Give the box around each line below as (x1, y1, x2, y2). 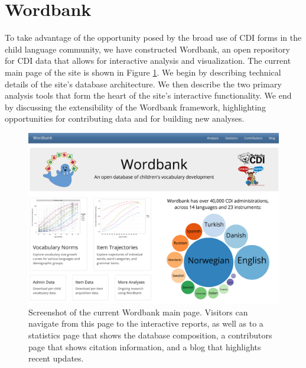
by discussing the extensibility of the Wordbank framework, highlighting (5, 100, 266, 113)
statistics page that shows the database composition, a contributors (28, 329, 272, 341)
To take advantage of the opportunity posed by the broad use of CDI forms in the (5, 31, 302, 44)
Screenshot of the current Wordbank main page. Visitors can (28, 305, 248, 318)
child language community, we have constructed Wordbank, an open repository (5, 43, 290, 55)
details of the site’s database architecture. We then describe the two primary (5, 77, 282, 90)
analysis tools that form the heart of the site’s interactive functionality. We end (5, 89, 292, 102)
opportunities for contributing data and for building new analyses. (5, 112, 245, 125)
